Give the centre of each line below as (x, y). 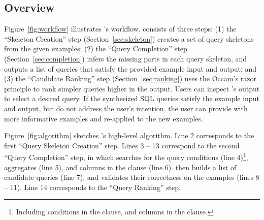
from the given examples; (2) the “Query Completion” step (96, 49)
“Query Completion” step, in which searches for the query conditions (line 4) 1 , (126, 156)
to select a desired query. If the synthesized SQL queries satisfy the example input (132, 98)
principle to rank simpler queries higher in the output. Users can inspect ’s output (132, 88)
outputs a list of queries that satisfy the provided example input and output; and (130, 68)
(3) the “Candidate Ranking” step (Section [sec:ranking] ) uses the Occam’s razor (130, 78)
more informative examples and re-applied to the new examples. (104, 118)
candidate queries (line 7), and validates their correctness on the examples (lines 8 (132, 177)
